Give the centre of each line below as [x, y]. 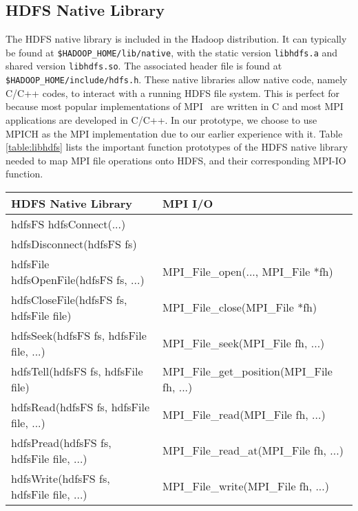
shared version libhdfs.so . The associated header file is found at [144, 66]
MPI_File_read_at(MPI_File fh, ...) [253, 450]
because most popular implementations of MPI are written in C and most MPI [175, 106]
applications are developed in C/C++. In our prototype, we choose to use [161, 119]
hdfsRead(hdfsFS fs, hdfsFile [81, 406]
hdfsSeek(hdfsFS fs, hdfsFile [79, 335]
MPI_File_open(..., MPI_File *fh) [248, 272]
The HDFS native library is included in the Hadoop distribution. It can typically [176, 39]
